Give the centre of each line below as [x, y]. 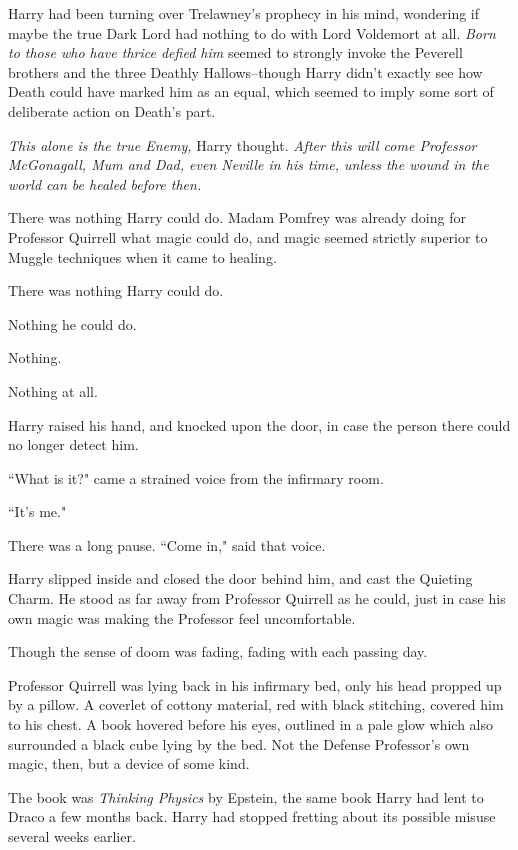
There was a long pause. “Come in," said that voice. [167, 544]
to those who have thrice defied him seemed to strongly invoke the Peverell [235, 52]
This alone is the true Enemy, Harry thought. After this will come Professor [242, 144]
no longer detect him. [73, 444]
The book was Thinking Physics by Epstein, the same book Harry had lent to [246, 796]
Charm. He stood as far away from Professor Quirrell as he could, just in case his [257, 598]
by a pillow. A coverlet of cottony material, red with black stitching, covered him [256, 704]
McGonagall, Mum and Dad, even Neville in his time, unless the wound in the [248, 164]
